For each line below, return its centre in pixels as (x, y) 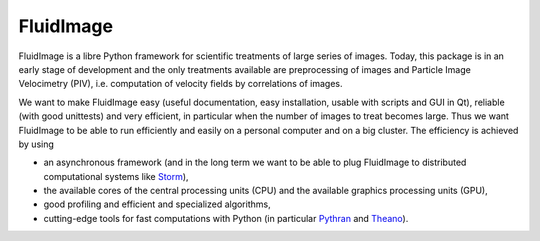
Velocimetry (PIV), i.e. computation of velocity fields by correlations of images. (181, 84)
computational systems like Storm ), (116, 176)
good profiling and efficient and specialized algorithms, (157, 204)
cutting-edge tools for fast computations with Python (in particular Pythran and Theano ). (226, 218)
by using (36, 144)
